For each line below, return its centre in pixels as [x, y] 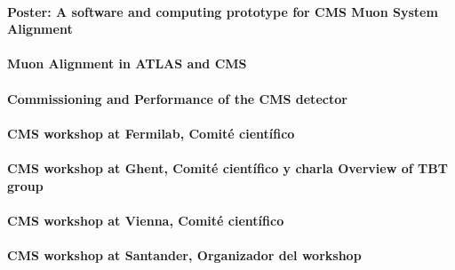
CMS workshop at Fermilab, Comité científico [151, 133]
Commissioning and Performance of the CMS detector [177, 98]
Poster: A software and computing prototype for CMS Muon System [223, 11]
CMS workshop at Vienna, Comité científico [146, 220]
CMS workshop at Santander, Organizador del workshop [184, 254]
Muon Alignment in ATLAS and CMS [127, 64]
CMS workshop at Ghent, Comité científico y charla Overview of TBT [227, 167]
